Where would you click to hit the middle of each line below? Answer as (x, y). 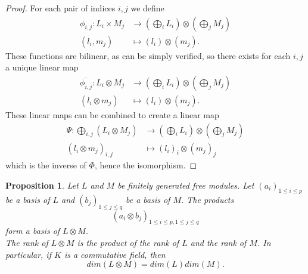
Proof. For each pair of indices (60, 8)
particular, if (28, 254)
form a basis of (33, 231)
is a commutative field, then (115, 254)
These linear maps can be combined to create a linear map (112, 114)
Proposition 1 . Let (42, 185)
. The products (208, 199)
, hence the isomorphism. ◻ (146, 165)
